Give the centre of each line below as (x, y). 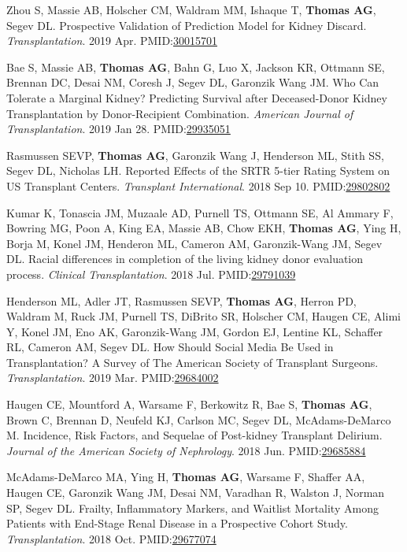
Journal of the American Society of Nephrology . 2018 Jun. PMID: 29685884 (186, 450)
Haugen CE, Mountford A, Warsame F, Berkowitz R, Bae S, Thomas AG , (189, 404)
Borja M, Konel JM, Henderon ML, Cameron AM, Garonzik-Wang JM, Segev (194, 243)
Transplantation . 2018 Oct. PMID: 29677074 (111, 538)
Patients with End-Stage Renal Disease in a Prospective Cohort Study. (177, 523)
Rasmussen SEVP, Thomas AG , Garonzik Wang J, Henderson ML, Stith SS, (195, 155)
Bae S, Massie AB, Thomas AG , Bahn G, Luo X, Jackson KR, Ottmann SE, (196, 67)
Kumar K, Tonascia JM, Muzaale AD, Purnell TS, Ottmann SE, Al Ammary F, (200, 212)
